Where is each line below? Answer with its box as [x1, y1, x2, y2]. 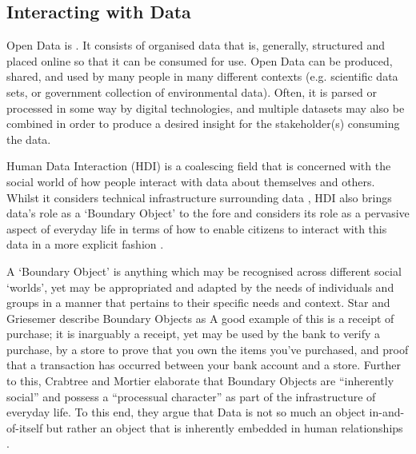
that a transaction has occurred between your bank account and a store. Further [6, 356, 402, 373]
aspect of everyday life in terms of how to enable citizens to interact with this [6, 220, 387, 237]
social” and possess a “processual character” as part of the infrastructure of [6, 388, 376, 404]
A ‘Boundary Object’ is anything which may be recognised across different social [6, 262, 402, 279]
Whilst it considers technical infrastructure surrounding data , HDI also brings [6, 189, 392, 205]
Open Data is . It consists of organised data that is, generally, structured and [6, 37, 386, 54]
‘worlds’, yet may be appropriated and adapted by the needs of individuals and [6, 278, 394, 295]
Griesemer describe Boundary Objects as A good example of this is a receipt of [6, 309, 394, 326]
